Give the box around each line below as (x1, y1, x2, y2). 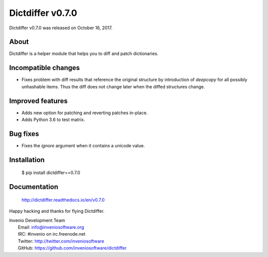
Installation (9, 155, 45, 164)
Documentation (9, 183, 59, 191)
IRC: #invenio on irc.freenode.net (18, 231, 86, 237)
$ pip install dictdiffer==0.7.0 (21, 170, 80, 176)
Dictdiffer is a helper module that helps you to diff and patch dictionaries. (9, 51, 159, 57)
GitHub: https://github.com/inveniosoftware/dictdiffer (18, 245, 127, 251)
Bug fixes (9, 129, 39, 138)
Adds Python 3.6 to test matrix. (21, 117, 85, 123)
